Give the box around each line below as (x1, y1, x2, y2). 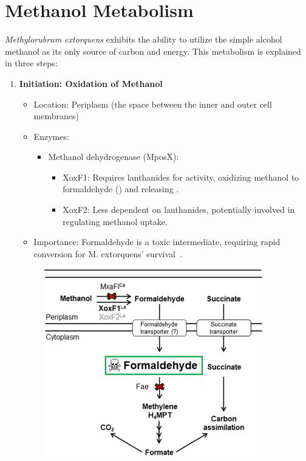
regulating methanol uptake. (63, 215, 168, 227)
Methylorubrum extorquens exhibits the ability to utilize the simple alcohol (5, 33, 282, 46)
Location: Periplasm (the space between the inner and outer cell (33, 97, 272, 110)
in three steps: (5, 57, 58, 69)
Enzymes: (33, 130, 69, 142)
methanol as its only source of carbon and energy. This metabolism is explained (5, 44, 301, 57)
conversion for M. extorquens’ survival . (33, 247, 182, 260)
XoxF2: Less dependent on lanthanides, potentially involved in (63, 203, 295, 216)
